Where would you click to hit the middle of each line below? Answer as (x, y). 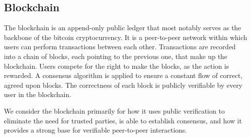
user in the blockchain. (38, 94)
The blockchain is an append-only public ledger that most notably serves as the (123, 28)
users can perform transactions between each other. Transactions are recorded (120, 47)
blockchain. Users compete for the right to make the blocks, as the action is (117, 66)
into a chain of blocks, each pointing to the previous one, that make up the (116, 56)
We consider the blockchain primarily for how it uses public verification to (114, 110)
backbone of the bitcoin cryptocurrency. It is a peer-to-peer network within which (126, 37)
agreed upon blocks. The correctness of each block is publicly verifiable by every (123, 85)
